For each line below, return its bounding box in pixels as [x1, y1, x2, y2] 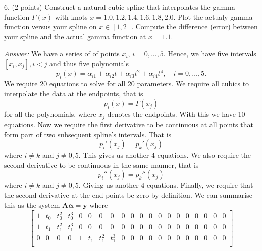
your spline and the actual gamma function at [4, 31, 146, 41]
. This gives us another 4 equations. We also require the [78, 149, 251, 160]
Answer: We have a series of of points [4, 48, 120, 59]
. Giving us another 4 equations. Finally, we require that [78, 180, 253, 190]
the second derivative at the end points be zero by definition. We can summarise [4, 189, 252, 200]
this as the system [4, 199, 60, 210]
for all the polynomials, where [4, 109, 96, 119]
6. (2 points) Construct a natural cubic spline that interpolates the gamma [4, 2, 235, 12]
